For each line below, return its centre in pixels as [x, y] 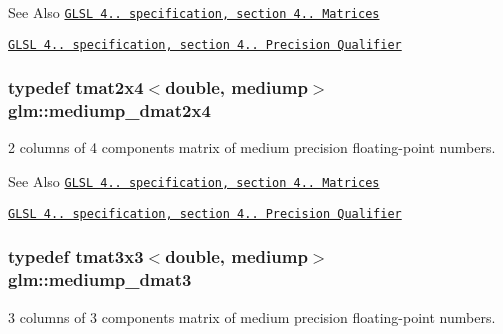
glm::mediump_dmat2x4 [109, 110]
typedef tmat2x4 [76, 87]
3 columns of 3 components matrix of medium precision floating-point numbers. [252, 316]
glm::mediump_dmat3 [100, 279]
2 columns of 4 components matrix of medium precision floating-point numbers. [252, 147]
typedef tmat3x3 [76, 256]
